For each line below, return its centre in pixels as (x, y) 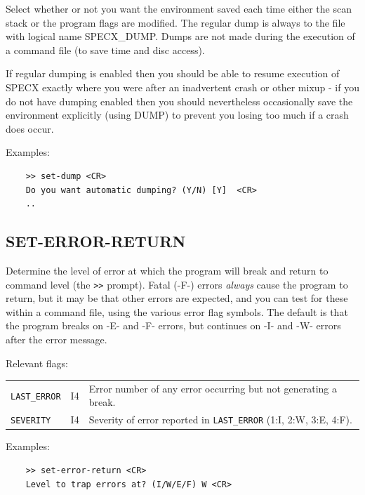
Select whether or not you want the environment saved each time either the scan (179, 8)
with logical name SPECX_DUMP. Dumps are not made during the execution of (180, 36)
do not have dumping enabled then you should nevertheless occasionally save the (179, 101)
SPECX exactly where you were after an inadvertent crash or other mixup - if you (182, 87)
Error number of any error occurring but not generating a (213, 388)
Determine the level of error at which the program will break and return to (167, 270)
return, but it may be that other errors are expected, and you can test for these (177, 298)
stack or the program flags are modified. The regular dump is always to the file (175, 22)
